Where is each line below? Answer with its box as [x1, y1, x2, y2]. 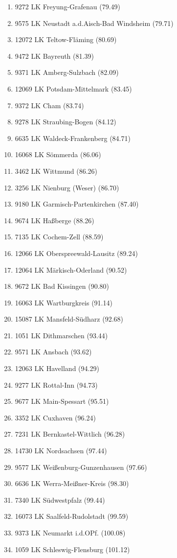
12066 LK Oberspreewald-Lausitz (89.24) [15, 248, 138, 258]
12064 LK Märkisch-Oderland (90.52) [15, 264, 127, 275]
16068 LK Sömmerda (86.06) [15, 149, 101, 160]
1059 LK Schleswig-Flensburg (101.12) [15, 544, 130, 554]
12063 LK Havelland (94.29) [15, 363, 99, 373]
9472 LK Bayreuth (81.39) [15, 50, 94, 61]
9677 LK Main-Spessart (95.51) [15, 396, 109, 406]
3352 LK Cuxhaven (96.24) [15, 412, 96, 422]
